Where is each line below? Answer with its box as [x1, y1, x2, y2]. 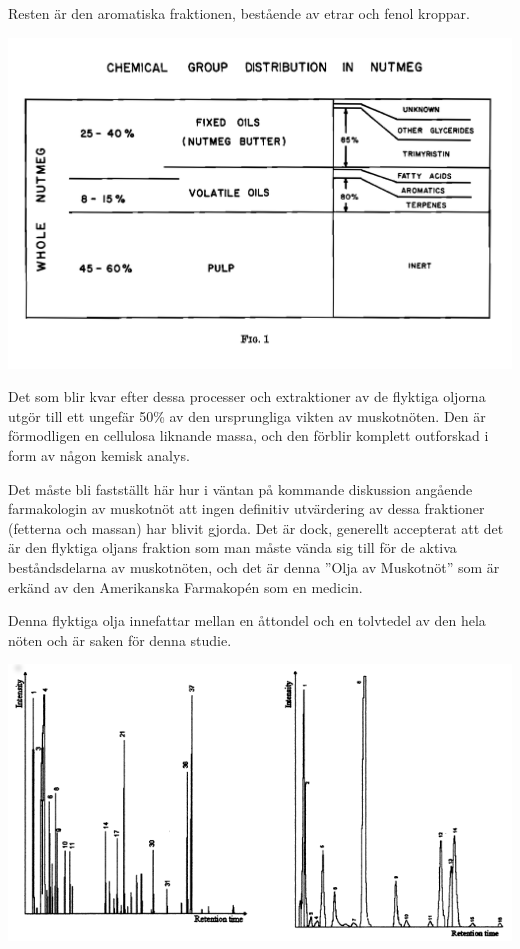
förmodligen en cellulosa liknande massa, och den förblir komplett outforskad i [8, 425, 489, 446]
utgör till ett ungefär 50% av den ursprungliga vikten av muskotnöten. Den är [8, 405, 486, 426]
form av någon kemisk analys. [8, 445, 190, 466]
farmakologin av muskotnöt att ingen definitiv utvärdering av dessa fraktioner [8, 498, 485, 519]
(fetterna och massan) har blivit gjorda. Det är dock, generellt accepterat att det [8, 517, 504, 538]
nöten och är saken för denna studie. [8, 629, 232, 650]
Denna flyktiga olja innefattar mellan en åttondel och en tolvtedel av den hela [8, 610, 486, 631]
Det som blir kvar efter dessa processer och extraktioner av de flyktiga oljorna [8, 386, 486, 407]
